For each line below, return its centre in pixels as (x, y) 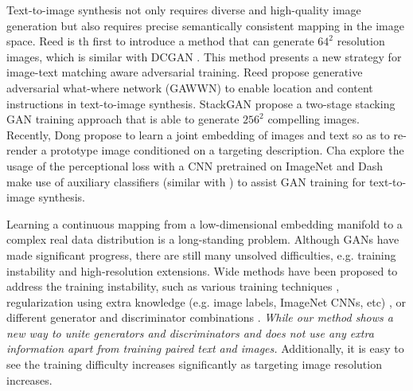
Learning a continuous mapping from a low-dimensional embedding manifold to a (205, 223)
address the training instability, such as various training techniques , (173, 286)
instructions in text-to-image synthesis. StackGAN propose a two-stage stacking (201, 103)
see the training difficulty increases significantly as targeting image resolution (194, 364)
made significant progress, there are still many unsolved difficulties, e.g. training (201, 254)
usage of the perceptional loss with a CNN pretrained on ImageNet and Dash (195, 165)
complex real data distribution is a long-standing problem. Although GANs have (203, 239)
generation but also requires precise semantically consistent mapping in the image (205, 25)
